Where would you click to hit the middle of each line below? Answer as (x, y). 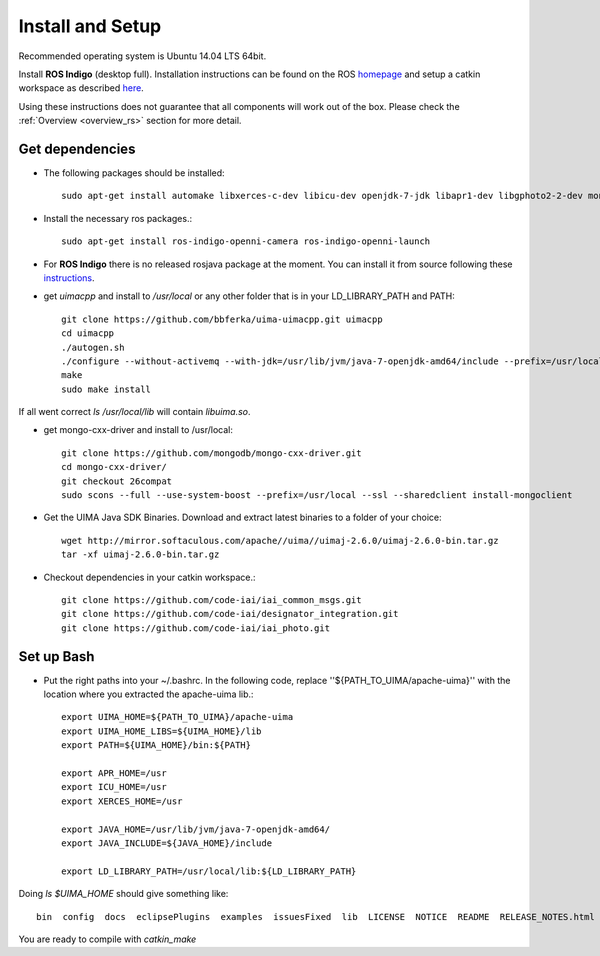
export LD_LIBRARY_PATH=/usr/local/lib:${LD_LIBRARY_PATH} (209, 871)
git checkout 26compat (117, 481)
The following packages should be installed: (134, 173)
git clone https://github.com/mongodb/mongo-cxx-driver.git (211, 453)
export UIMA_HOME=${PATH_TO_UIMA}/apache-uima (177, 717)
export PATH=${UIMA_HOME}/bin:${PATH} (156, 745)
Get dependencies (77, 148)
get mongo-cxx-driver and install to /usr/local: (138, 430)
